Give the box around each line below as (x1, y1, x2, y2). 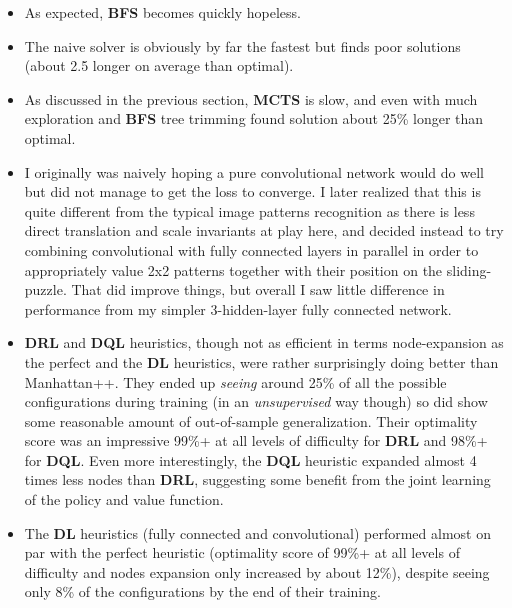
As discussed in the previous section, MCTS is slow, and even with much (24, 88, 478, 109)
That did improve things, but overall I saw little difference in (71, 279, 445, 300)
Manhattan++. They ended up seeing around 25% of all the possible (24, 371, 447, 392)
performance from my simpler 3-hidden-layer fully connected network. (24, 298, 452, 319)
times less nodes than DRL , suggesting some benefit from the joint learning (24, 469, 491, 490)
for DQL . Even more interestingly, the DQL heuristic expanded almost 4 (24, 449, 477, 470)
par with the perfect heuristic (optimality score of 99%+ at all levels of (24, 542, 460, 563)
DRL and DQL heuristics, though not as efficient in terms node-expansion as (24, 332, 504, 353)
